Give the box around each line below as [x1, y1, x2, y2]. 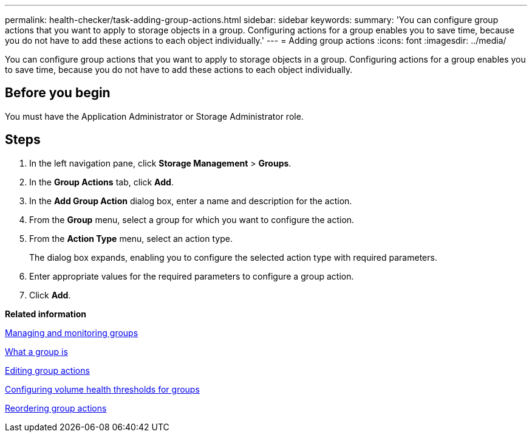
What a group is [5, 346, 68, 357]
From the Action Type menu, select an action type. [29, 233, 233, 244]
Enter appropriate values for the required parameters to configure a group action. [29, 270, 354, 281]
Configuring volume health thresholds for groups [5, 384, 200, 394]
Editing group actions [5, 365, 90, 376]
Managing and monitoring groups [5, 327, 138, 338]
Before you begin [5, 85, 111, 101]
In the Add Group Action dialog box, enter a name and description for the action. [29, 195, 352, 206]
